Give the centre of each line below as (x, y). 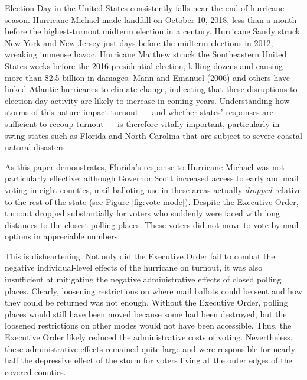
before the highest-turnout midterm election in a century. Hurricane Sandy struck (153, 31)
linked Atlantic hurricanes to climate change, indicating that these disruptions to (151, 89)
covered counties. (35, 371)
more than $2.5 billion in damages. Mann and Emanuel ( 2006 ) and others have (148, 77)
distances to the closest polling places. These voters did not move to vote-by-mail (152, 224)
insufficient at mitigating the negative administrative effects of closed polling (143, 279)
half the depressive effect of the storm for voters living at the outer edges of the (148, 360)
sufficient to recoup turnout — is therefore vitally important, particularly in (142, 123)
